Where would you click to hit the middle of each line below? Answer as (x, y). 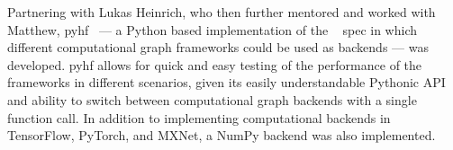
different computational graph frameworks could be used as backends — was (218, 47)
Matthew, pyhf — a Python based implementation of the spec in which (212, 29)
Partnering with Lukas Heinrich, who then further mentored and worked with (222, 12)
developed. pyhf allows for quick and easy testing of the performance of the (215, 64)
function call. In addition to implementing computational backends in (199, 117)
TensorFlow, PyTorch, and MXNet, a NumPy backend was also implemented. (222, 135)
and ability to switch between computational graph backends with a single (212, 99)
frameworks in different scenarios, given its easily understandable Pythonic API (226, 82)
